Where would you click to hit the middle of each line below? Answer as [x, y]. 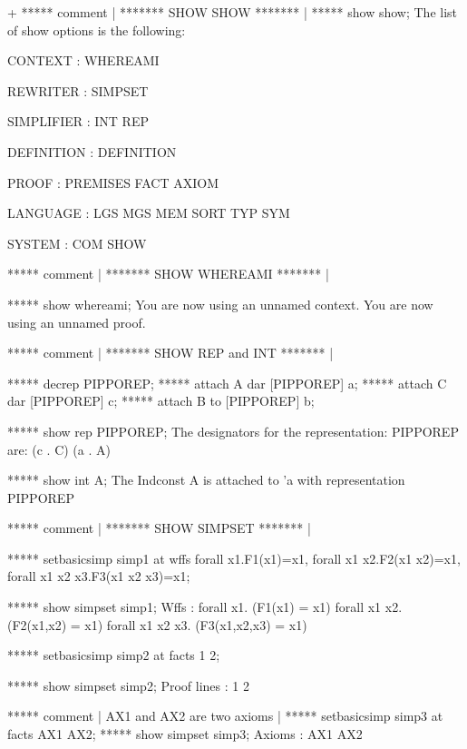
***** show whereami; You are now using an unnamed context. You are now [220, 304]
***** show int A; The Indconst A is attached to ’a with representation [206, 480]
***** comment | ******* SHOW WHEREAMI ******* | [168, 274]
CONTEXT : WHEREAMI [83, 60]
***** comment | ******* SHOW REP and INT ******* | [170, 353]
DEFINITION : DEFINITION [92, 151]
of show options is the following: [97, 30]
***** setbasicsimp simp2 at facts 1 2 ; [114, 655]
